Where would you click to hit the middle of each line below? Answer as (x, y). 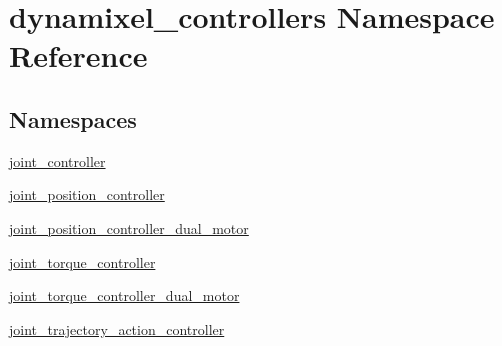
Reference (78, 55)
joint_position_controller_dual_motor (129, 227)
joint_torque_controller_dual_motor (124, 295)
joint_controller (57, 160)
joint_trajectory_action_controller (117, 328)
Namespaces (73, 118)
